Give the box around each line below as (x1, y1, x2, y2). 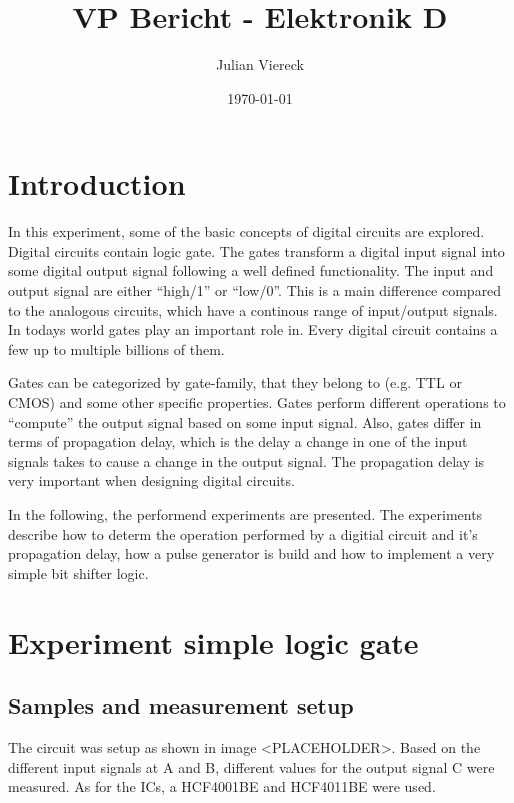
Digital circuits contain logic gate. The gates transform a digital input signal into (8, 240, 505, 261)
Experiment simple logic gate (8, 621, 419, 662)
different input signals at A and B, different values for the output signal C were (8, 756, 495, 777)
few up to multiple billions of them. (8, 338, 225, 359)
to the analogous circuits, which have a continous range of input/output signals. (8, 299, 498, 320)
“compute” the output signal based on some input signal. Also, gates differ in (8, 411, 482, 432)
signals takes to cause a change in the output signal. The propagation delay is (8, 450, 485, 471)
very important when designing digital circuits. (8, 470, 295, 491)
